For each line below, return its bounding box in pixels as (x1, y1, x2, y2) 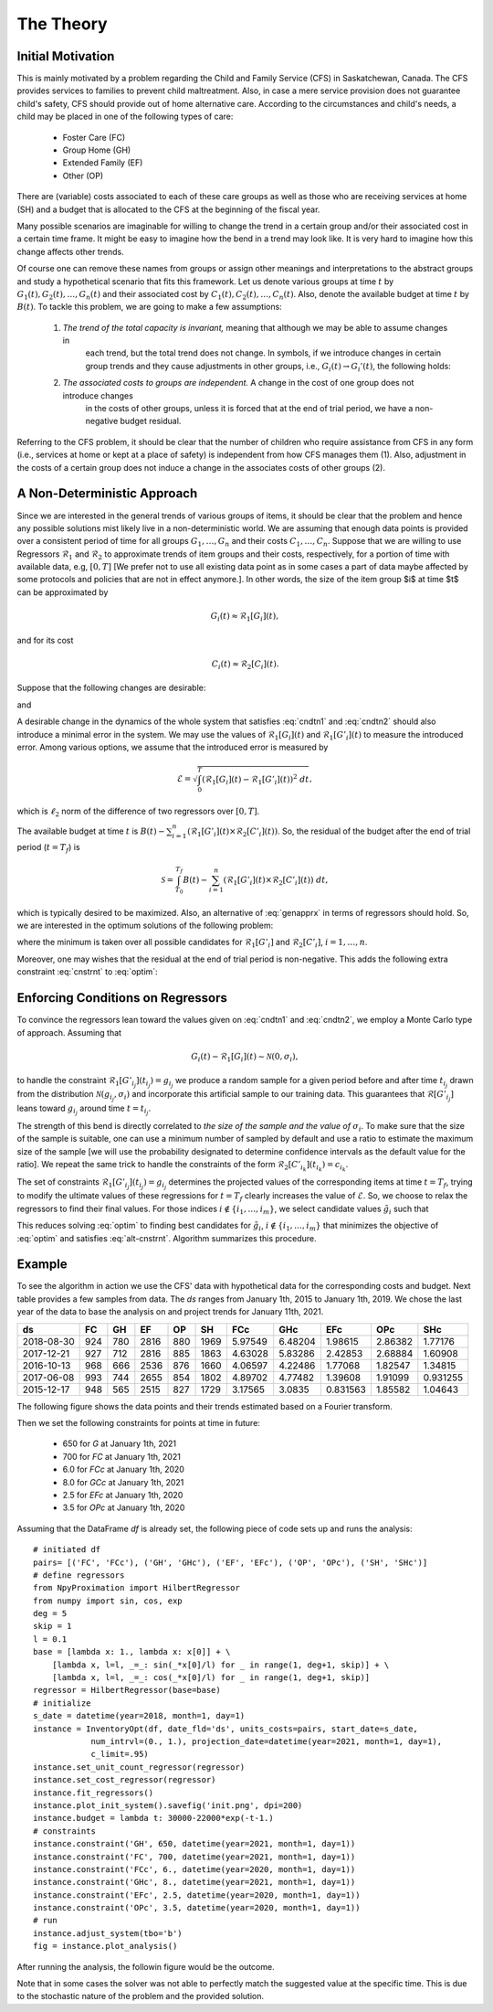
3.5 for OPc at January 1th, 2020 (62, 1502, 185, 1513)
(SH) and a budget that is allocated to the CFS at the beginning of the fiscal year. (16, 204, 320, 215)
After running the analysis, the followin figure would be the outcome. (16, 1961, 275, 1972)
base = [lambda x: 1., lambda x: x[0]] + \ (33, 1646, 231, 1657)
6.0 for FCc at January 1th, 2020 (62, 1464, 184, 1475)
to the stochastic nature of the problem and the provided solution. (16, 1991, 265, 2002)
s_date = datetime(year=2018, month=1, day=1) (33, 1710, 246, 1721)
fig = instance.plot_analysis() (33, 1941, 178, 1952)
